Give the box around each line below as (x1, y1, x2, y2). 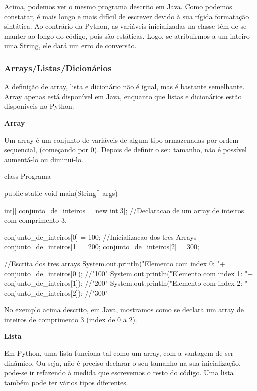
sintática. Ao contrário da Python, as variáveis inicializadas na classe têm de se (4, 21, 247, 31)
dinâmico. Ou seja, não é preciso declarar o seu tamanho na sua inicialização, (4, 357, 241, 368)
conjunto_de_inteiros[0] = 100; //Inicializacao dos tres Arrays (4, 231, 197, 242)
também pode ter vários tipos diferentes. (4, 377, 128, 387)
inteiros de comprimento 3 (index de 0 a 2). (4, 314, 137, 324)
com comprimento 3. (4, 215, 67, 225)
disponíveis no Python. (4, 101, 74, 111)
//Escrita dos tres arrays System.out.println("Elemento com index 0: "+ (4, 258, 225, 268)
